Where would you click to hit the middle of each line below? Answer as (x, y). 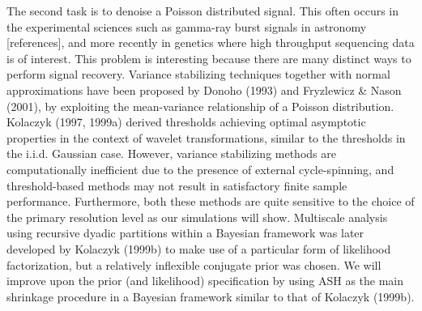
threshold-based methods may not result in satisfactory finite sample (177, 185)
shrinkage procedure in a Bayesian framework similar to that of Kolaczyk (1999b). (211, 296)
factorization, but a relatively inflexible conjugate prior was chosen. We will (194, 264)
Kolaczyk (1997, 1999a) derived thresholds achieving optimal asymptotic (186, 122)
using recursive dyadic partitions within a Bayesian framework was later (185, 233)
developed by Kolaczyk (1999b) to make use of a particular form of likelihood (199, 248)
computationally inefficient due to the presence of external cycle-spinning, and (200, 169)
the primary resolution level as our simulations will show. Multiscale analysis (197, 217)
